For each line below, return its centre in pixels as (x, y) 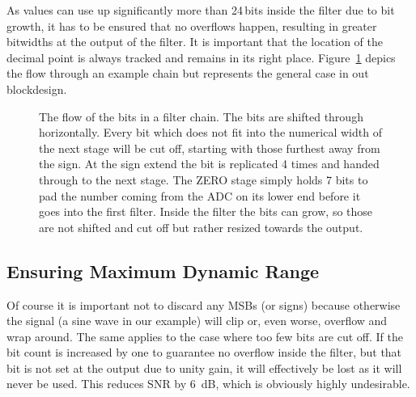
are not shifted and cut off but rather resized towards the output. (201, 227)
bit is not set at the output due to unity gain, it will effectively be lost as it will (204, 367)
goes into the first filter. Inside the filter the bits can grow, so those (206, 211)
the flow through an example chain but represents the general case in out (188, 73)
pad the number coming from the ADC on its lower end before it (200, 195)
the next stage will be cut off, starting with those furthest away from (210, 148)
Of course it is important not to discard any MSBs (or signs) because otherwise (204, 304)
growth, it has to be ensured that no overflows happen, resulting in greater (192, 25)
